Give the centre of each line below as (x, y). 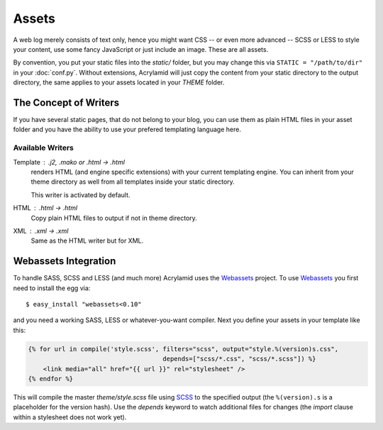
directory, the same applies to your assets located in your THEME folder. (119, 82)
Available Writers (43, 148)
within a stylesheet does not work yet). (70, 417)
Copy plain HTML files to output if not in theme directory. (114, 218)
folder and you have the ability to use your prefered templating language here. (127, 129)
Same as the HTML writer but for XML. (87, 241)
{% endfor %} (51, 379)
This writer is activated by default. (81, 194)
